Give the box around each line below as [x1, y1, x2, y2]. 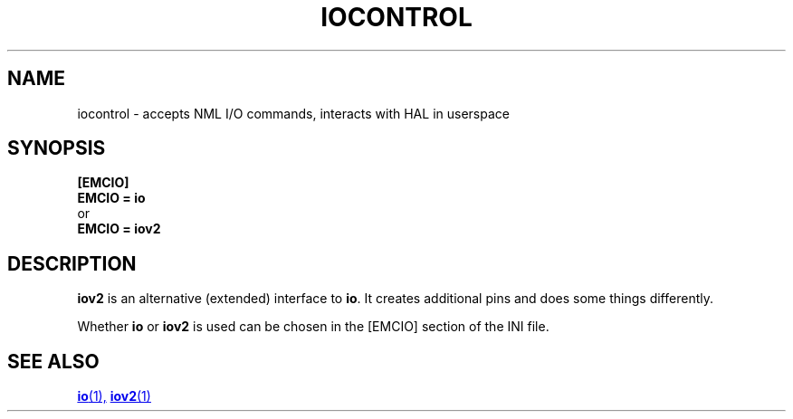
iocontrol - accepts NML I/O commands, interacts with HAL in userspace [77, 105, 510, 121]
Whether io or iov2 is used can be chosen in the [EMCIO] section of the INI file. [77, 319, 549, 335]
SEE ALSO [7, 349, 100, 373]
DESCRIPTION [7, 252, 137, 275]
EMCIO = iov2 [77, 221, 161, 237]
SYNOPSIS [7, 137, 106, 160]
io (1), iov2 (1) [77, 388, 151, 405]
